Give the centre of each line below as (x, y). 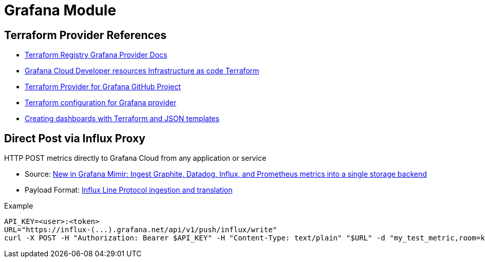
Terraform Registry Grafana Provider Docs (96, 55)
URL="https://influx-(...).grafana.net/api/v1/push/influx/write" (141, 230)
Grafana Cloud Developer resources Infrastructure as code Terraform (142, 71)
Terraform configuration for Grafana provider (101, 103)
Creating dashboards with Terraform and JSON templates (122, 119)
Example (19, 206)
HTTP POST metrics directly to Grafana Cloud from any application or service (135, 158)
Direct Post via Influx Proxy (75, 138)
